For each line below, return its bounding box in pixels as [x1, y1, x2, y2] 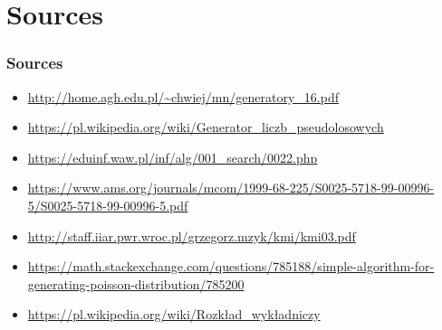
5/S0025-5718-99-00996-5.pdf [27, 195, 188, 214]
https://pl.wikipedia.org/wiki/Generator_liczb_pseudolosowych [27, 118, 384, 137]
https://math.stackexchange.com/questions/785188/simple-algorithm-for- [27, 257, 435, 276]
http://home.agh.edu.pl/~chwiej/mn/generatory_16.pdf [27, 87, 339, 106]
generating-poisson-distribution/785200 [27, 274, 245, 293]
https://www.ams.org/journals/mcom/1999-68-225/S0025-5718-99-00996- [27, 178, 435, 197]
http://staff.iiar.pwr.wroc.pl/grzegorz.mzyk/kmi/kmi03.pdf [27, 226, 356, 245]
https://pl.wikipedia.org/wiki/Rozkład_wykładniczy [27, 305, 321, 324]
